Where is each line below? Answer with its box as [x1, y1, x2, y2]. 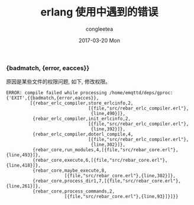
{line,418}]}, [6, 162, 41, 169]
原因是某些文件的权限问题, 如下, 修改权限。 [6, 78, 111, 85]
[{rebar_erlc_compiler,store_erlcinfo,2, [30, 100, 134, 107]
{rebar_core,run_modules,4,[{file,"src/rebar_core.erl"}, [32, 147, 179, 153]
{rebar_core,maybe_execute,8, [32, 168, 108, 174]
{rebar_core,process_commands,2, [32, 188, 115, 194]
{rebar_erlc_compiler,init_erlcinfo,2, [32, 116, 131, 122]
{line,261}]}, [6, 183, 41, 190]
